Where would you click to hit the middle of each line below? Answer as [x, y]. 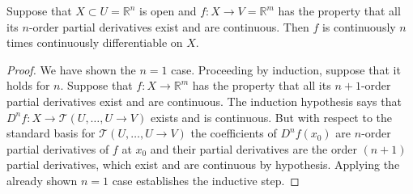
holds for [28, 85]
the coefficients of [234, 133]
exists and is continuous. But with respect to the [271, 117]
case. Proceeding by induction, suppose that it [286, 69]
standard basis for [51, 133]
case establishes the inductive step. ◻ [206, 180]
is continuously [359, 26]
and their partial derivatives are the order [253, 148]
